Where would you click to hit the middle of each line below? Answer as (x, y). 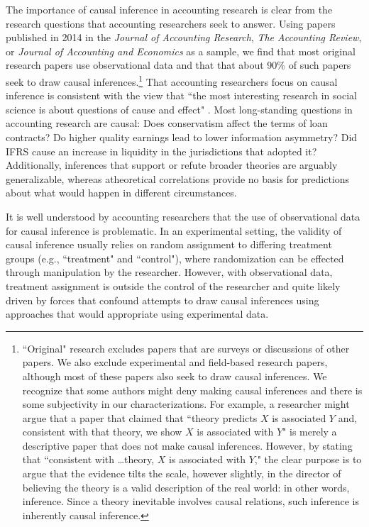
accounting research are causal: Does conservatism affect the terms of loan (167, 123)
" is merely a (310, 432)
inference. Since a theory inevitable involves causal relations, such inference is (191, 501)
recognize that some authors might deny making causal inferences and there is (192, 390)
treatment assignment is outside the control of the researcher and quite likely (173, 285)
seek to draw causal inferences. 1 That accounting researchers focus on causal (172, 80)
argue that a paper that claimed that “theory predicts (140, 417)
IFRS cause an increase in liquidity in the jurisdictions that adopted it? (161, 151)
